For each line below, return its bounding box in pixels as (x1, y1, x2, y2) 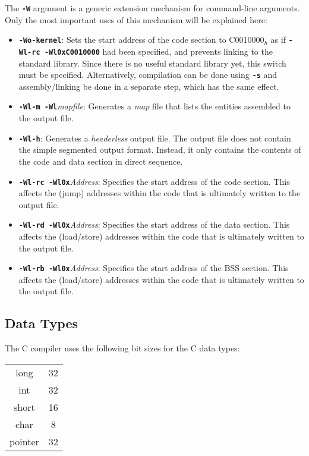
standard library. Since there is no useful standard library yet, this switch (18, 56, 286, 69)
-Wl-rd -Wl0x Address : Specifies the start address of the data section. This (18, 218, 290, 231)
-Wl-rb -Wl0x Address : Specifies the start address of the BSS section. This (18, 262, 289, 274)
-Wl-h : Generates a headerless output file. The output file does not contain (18, 131, 291, 144)
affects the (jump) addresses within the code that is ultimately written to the (18, 187, 301, 199)
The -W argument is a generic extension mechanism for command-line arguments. (5, 2, 300, 14)
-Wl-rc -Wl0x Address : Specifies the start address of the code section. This (18, 175, 290, 187)
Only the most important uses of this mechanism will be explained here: (5, 13, 267, 26)
